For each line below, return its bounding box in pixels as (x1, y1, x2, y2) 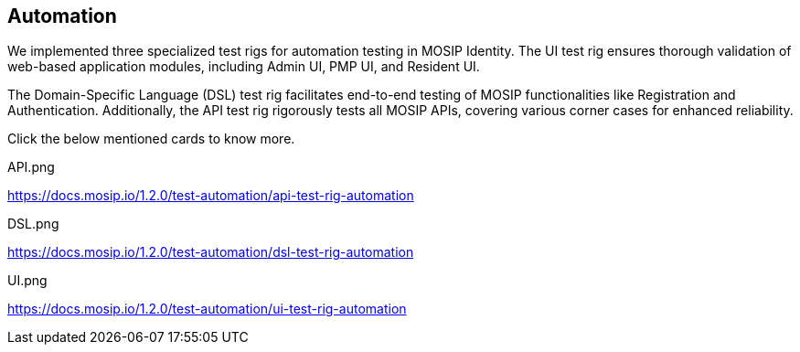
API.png (7, 159, 55, 176)
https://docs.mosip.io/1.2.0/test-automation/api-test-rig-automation (7, 187, 414, 204)
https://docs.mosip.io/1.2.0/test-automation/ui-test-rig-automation (7, 301, 407, 317)
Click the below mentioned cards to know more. (7, 131, 295, 147)
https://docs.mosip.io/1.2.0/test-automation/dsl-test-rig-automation (7, 244, 414, 261)
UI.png (7, 272, 48, 289)
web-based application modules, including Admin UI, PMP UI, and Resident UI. (7, 59, 480, 75)
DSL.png (7, 216, 59, 232)
